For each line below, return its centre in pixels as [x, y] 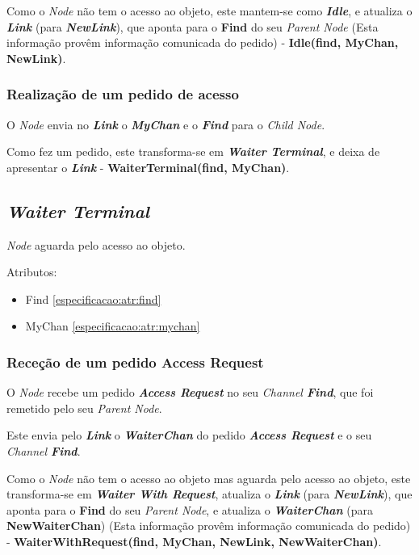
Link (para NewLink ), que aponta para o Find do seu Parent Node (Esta [193, 26]
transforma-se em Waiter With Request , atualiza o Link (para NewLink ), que [209, 494]
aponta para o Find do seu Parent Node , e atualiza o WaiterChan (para [190, 509]
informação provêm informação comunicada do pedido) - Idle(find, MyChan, [203, 42]
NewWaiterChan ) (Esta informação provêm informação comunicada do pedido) [209, 526]
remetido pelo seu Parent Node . [84, 408]
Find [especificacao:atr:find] [93, 299]
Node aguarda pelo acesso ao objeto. [96, 244]
